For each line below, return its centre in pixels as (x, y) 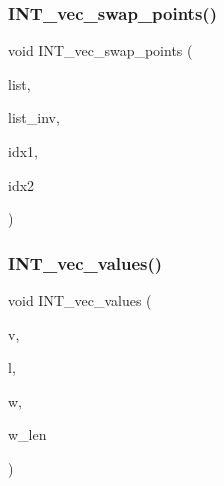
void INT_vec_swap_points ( (100, 50)
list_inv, (34, 117)
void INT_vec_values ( (80, 300)
